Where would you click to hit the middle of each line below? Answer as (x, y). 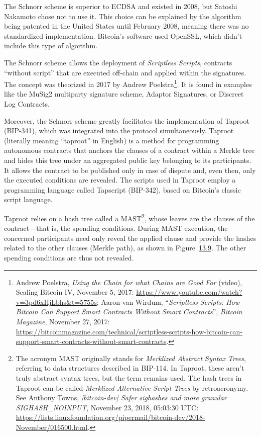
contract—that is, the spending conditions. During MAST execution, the (116, 228)
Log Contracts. (27, 104)
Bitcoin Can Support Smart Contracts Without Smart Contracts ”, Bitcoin (129, 312)
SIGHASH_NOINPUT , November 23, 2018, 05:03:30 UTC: (107, 407)
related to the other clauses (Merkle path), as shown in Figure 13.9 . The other (125, 248)
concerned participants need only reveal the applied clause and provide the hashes (130, 238)
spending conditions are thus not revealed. (69, 257)
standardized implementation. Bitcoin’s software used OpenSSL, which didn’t (123, 35)
